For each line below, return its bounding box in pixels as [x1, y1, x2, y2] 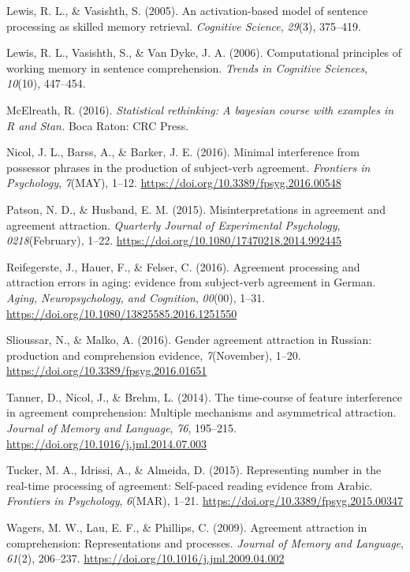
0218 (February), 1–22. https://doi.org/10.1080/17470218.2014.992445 [6, 232, 341, 249]
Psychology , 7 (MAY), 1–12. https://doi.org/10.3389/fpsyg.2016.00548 [6, 174, 341, 191]
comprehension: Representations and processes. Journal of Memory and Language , [6, 534, 404, 551]
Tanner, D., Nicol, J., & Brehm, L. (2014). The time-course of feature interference [6, 388, 402, 405]
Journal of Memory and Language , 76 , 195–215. [6, 420, 237, 436]
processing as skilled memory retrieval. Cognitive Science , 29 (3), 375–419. [6, 17, 361, 34]
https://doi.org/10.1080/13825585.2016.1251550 [6, 305, 237, 321]
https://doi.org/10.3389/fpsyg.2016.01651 [6, 362, 207, 379]
